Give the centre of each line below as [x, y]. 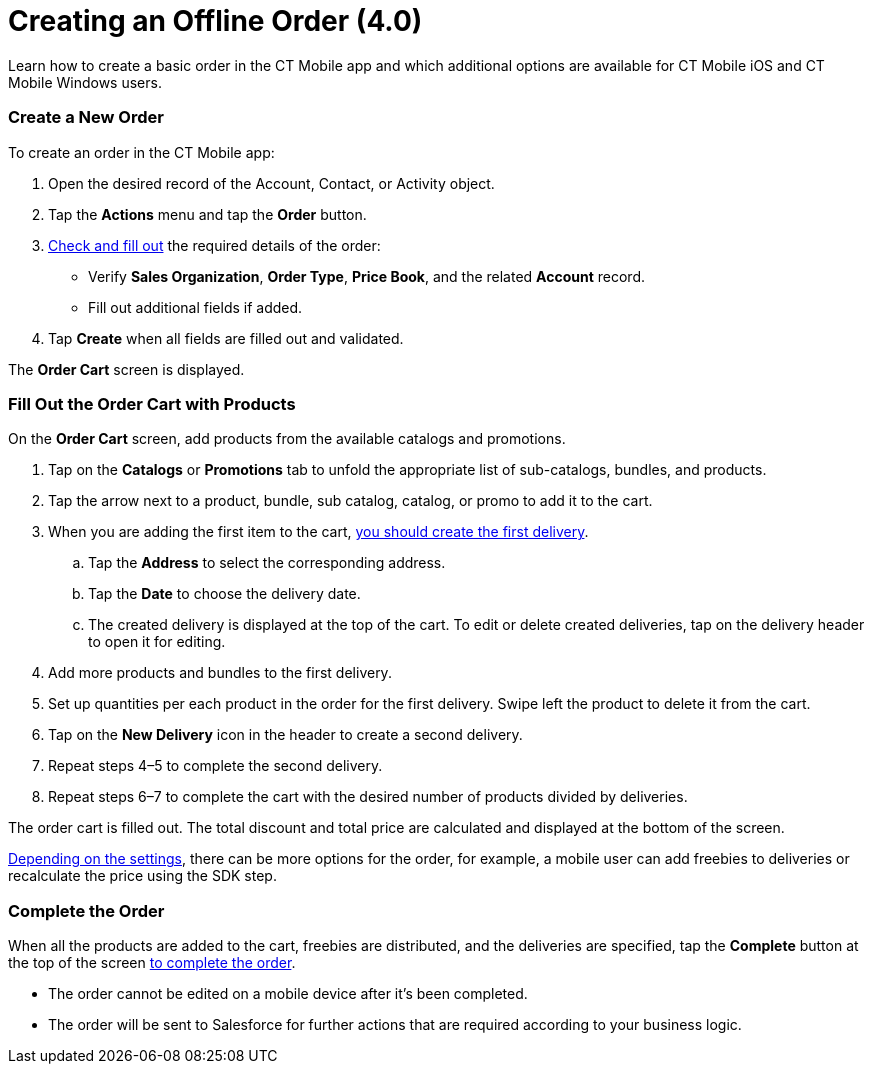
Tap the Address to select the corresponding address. [267, 563]
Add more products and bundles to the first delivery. [220, 673]
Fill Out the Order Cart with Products [152, 403]
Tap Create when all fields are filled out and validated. [226, 338]
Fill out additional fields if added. [195, 307]
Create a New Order [86, 117]
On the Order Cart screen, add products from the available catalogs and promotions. [287, 439]
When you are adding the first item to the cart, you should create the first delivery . [318, 532]
